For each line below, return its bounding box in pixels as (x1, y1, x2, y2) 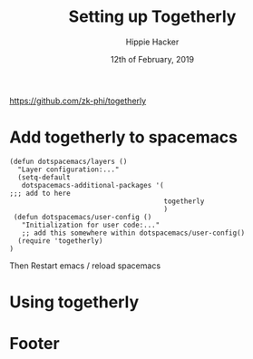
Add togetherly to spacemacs (9, 127, 238, 148)
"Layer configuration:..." (17, 165, 120, 174)
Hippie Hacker (125, 36, 180, 47)
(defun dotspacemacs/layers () (9, 157, 128, 166)
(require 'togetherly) (17, 236, 103, 246)
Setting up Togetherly (68, 6, 237, 27)
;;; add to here (9, 189, 71, 198)
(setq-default (17, 172, 71, 182)
